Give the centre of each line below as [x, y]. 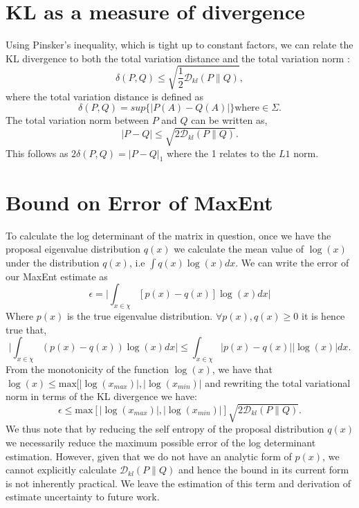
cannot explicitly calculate [61, 470]
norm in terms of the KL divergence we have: [101, 396]
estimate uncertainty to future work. [83, 497]
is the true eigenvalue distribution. [140, 316]
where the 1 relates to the [221, 153]
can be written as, [229, 120]
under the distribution [53, 262]
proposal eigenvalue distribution [73, 249]
